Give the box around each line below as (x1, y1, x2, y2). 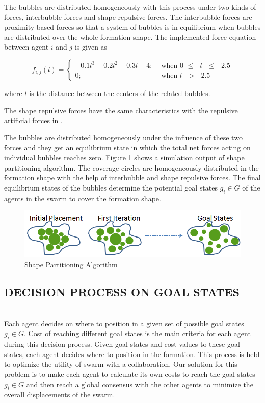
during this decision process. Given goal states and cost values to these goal (4, 339, 240, 349)
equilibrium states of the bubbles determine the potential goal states (4, 182, 218, 193)
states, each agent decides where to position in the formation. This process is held (4, 348, 260, 359)
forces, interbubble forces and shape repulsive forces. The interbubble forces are (4, 11, 252, 22)
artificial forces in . (4, 115, 63, 126)
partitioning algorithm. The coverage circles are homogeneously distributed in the (4, 162, 259, 173)
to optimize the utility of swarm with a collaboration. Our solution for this (4, 359, 237, 369)
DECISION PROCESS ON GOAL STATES (4, 284, 240, 300)
